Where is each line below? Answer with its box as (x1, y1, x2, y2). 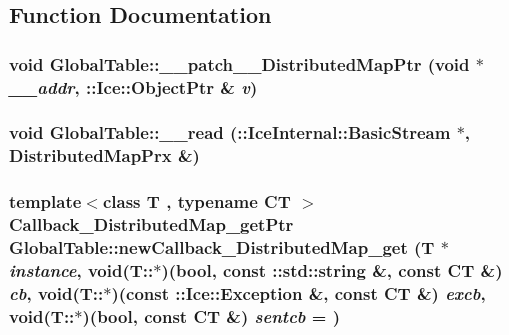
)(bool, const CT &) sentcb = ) (82, 303, 341, 328)
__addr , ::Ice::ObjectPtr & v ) (9, 74, 258, 99)
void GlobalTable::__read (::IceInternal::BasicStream (9, 120, 451, 145)
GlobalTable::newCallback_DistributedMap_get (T (9, 235, 435, 260)
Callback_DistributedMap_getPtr (9, 212, 294, 237)
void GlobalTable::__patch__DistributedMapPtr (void (9, 51, 470, 76)
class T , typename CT (102, 189, 291, 214)
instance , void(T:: (9, 258, 154, 282)
